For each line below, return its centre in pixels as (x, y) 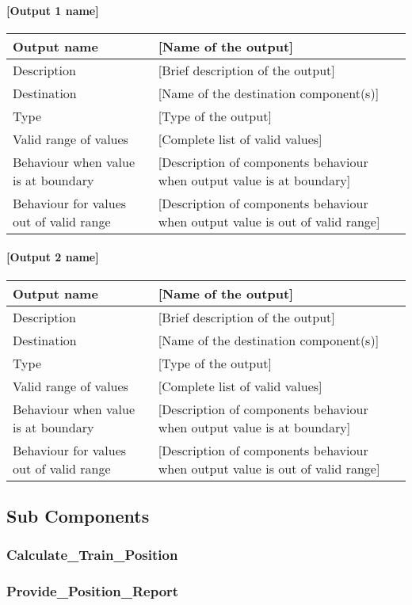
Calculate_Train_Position (92, 555)
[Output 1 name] (53, 10)
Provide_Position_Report (93, 591)
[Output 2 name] (53, 257)
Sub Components (78, 515)
